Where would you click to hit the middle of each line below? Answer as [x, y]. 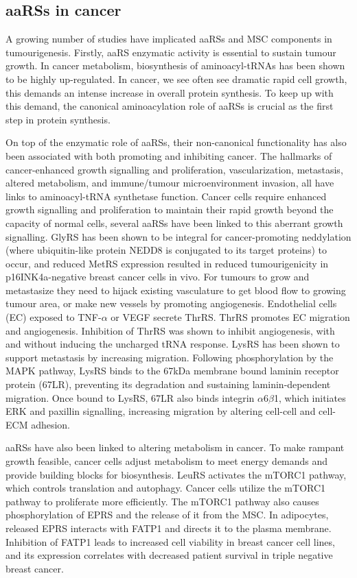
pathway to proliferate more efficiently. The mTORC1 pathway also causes [162, 501]
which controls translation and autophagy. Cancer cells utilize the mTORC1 [166, 488]
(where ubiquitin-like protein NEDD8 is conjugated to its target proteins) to [166, 250]
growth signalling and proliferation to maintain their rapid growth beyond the [170, 209]
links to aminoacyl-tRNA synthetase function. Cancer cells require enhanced [166, 196]
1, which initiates [310, 397]
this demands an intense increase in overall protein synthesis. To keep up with [170, 92]
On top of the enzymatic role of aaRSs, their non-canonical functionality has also [176, 142]
